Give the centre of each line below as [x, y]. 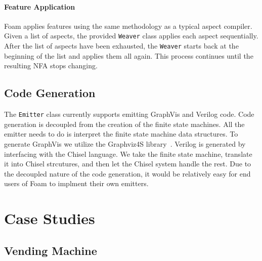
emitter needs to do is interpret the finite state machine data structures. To [121, 134]
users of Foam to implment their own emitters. [76, 183]
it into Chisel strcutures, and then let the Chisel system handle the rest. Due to [128, 164]
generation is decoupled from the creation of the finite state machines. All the [124, 124]
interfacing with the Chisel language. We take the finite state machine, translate [128, 154]
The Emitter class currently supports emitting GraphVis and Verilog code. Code [129, 114]
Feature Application [40, 6]
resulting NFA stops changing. [51, 66]
